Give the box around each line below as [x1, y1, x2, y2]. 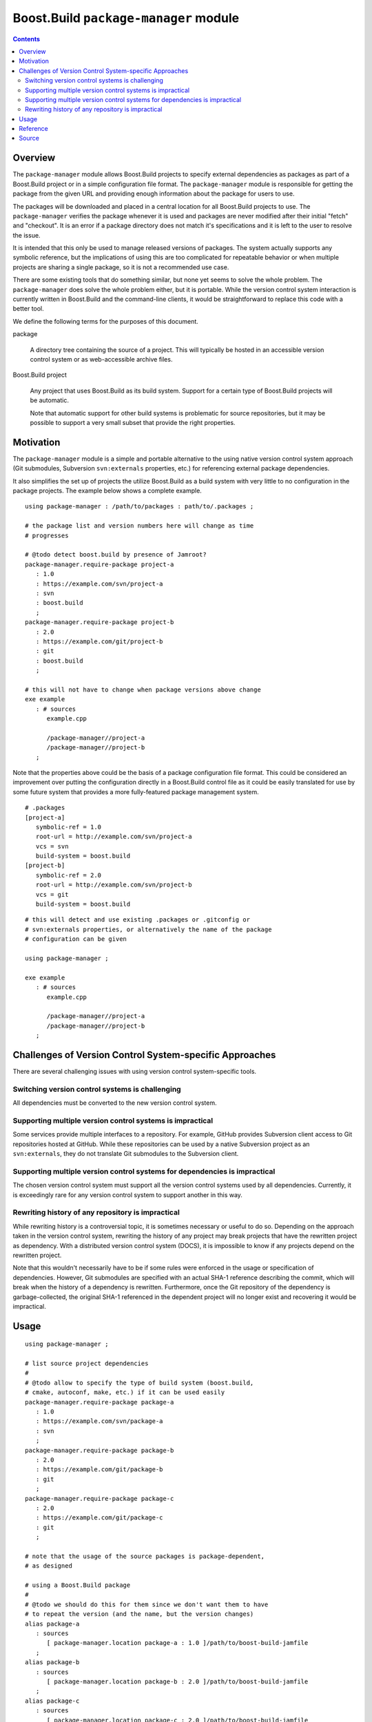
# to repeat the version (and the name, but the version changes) [25, 1610, 254, 1618]
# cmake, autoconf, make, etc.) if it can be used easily [25, 1389, 225, 1396]
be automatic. [30, 396, 69, 404]
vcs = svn [35, 842, 69, 850]
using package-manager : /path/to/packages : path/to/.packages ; [25, 503, 254, 510]
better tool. [12, 304, 44, 313]
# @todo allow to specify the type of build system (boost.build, [25, 1378, 254, 1387]
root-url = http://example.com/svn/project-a [35, 833, 192, 840]
